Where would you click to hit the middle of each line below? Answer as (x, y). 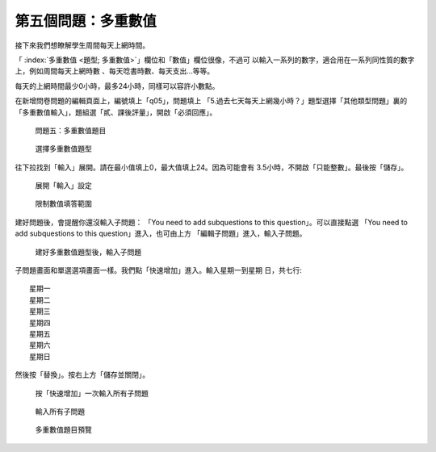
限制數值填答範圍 (63, 204)
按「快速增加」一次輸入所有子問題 (92, 393)
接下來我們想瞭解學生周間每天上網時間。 (82, 45)
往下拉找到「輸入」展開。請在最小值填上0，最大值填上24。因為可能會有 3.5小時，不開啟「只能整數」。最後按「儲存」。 (212, 167)
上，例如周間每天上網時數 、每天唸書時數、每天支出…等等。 (115, 71)
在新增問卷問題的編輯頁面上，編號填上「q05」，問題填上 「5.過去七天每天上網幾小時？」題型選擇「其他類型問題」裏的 (211, 101)
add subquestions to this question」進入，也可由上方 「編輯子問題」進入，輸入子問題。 (161, 233)
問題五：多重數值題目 (71, 130)
